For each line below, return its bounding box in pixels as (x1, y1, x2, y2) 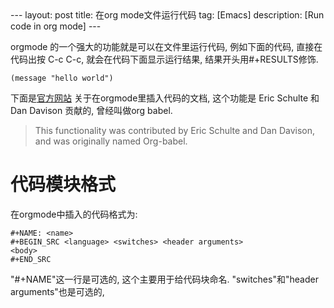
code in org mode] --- (10, 20, 102, 32)
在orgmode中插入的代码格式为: (10, 208, 138, 220)
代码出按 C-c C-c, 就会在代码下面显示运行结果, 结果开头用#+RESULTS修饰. (10, 53, 319, 65)
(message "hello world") (10, 73, 114, 83)
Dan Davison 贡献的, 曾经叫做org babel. (10, 105, 173, 116)
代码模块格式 (10, 173, 117, 196)
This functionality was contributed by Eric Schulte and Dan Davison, (34, 125, 316, 136)
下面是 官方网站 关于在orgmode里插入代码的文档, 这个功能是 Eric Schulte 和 (10, 92, 320, 104)
